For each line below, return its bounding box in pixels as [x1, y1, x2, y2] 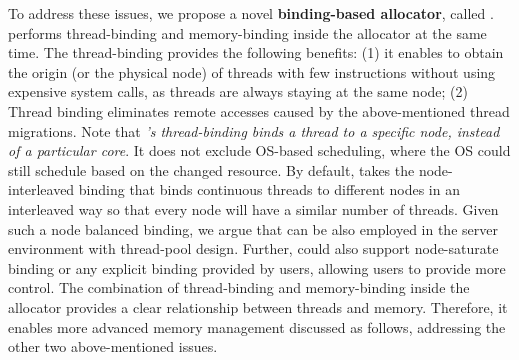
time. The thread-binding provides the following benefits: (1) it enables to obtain [8, 42, 504, 63]
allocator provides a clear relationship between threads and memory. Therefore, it [8, 296, 508, 317]
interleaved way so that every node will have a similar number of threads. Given [8, 198, 499, 219]
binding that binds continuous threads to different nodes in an [78, 179, 460, 200]
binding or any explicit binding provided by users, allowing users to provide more [8, 257, 506, 278]
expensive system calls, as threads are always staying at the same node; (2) [8, 81, 468, 102]
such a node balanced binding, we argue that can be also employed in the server [8, 218, 498, 239]
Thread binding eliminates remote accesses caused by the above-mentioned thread [8, 100, 510, 121]
